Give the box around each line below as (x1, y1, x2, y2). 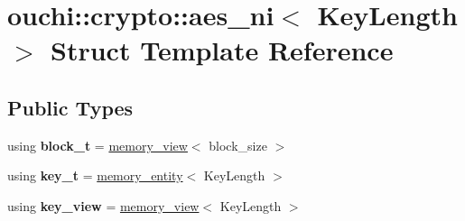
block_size (209, 135, 267, 154)
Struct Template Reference (51, 32, 394, 69)
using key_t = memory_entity (7, 166, 183, 185)
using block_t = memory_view (7, 135, 188, 154)
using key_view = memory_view (7, 196, 200, 215)
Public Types (7, 93, 134, 121)
